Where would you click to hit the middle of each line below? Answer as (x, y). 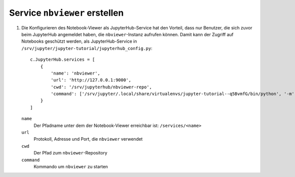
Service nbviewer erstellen (66, 13)
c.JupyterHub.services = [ (63, 60)
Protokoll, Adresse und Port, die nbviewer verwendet (88, 139)
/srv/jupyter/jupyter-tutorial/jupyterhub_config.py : (87, 48)
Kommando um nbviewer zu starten (71, 166)
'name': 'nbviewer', (75, 73)
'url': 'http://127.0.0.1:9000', (91, 80)
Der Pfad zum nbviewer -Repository (71, 153)
